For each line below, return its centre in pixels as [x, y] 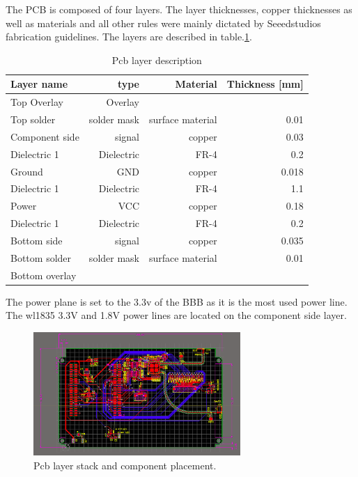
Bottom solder [41, 257]
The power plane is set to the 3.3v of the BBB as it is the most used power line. [177, 301]
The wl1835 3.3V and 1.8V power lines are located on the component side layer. [176, 315]
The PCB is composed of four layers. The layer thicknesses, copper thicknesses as [179, 9]
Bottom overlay [44, 275]
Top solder [33, 119]
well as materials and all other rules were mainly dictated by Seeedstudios [163, 23]
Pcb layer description [157, 60]
